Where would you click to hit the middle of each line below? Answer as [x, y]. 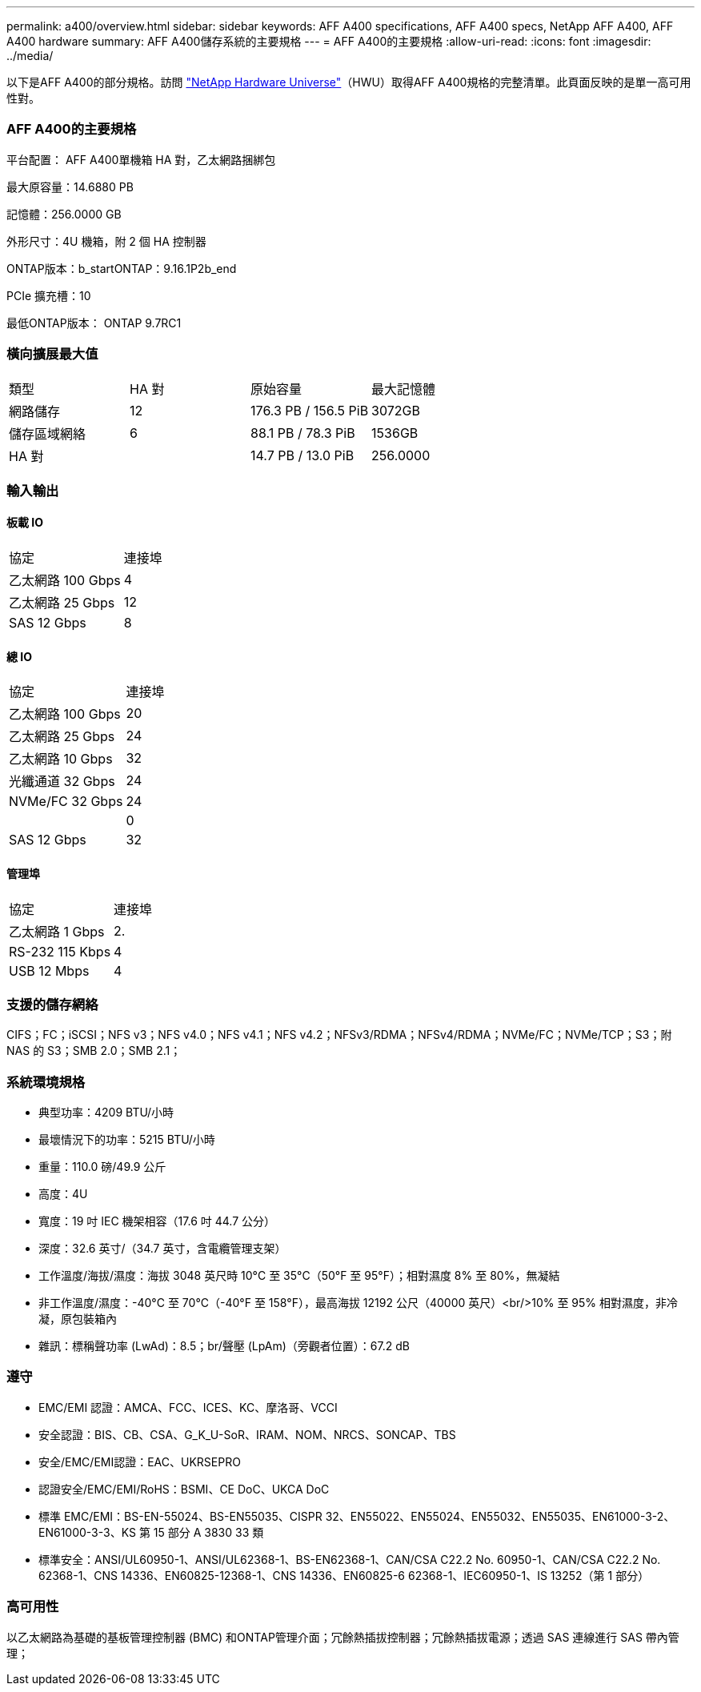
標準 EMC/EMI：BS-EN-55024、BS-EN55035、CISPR [180, 1516]
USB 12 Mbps [49, 970]
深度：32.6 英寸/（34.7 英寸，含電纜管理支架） [162, 1249]
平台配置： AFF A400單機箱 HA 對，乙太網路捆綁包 [141, 159]
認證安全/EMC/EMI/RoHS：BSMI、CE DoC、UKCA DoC [184, 1489]
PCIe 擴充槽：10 [49, 295]
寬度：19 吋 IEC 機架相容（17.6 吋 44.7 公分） [157, 1221]
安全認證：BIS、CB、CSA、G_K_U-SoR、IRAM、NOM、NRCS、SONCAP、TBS [247, 1434]
